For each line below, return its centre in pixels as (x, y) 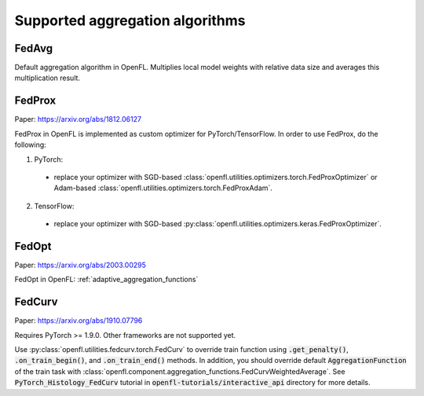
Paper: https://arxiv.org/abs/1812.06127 (78, 119)
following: (30, 145)
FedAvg (34, 48)
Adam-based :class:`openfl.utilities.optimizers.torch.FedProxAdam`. (163, 188)
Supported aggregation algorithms (130, 20)
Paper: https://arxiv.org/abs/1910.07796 (79, 321)
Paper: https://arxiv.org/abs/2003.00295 (80, 265)
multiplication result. (48, 78)
